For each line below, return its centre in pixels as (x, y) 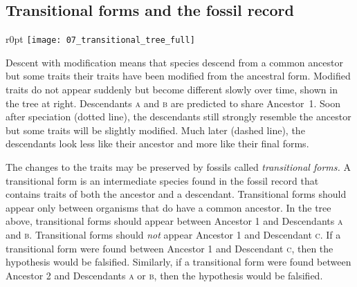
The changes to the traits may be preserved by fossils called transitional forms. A (178, 167)
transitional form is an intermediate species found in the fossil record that (162, 180)
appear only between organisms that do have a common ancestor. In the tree (168, 207)
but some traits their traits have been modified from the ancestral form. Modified (178, 76)
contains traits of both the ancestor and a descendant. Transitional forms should (176, 194)
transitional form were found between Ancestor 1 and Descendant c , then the (170, 248)
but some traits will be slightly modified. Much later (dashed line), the (155, 130)
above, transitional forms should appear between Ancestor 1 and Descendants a (174, 221)
